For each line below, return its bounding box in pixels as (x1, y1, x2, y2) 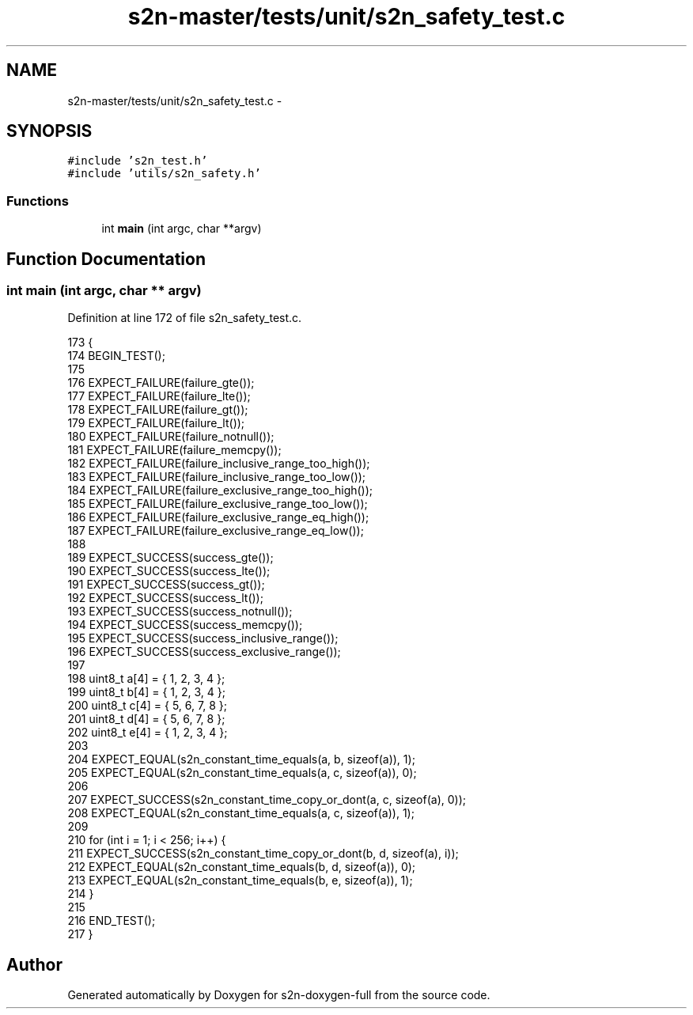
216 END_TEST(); (67, 914, 156, 928)
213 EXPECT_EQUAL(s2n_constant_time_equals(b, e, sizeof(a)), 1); (67, 873, 413, 888)
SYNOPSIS (6, 121, 93, 142)
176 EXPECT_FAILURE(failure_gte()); (67, 376, 255, 390)
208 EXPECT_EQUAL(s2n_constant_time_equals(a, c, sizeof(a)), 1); (67, 806, 415, 820)
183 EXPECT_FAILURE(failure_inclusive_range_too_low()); (67, 470, 366, 484)
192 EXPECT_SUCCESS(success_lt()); (67, 591, 263, 605)
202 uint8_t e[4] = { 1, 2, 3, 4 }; (67, 725, 228, 740)
